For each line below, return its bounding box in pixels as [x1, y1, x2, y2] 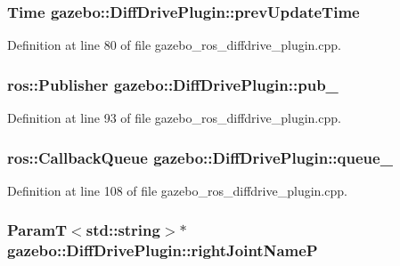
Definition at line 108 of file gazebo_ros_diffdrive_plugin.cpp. [7, 181, 347, 199]
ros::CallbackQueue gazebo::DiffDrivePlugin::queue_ [7, 146, 393, 168]
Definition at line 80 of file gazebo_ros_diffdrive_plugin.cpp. [7, 36, 341, 54]
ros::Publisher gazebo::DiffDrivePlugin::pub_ [7, 73, 339, 95]
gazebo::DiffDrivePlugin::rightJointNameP [7, 239, 318, 262]
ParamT [7, 219, 68, 241]
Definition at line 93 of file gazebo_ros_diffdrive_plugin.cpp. [7, 109, 341, 127]
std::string [86, 219, 160, 241]
